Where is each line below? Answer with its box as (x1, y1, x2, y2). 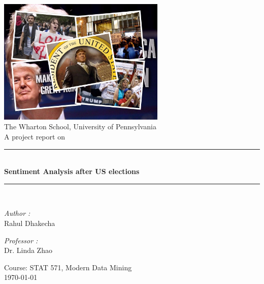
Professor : (4, 235, 38, 245)
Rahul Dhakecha (4, 217, 55, 228)
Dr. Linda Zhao (4, 245, 52, 255)
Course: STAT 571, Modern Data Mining (4, 262, 132, 272)
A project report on (4, 131, 65, 141)
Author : (4, 208, 30, 218)
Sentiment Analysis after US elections (4, 166, 140, 177)
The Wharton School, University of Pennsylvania (4, 121, 156, 132)
